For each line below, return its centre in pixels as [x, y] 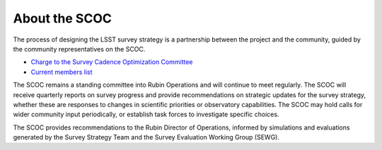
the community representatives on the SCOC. [79, 49]
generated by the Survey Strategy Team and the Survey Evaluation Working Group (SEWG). [146, 137]
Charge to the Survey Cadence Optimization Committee [112, 62]
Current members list [62, 72]
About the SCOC [63, 18]
